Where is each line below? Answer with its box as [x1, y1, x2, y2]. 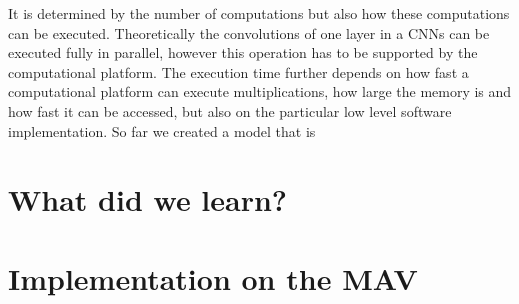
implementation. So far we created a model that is [8, 120, 316, 141]
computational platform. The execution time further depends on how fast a [8, 61, 469, 82]
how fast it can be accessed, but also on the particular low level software [8, 100, 452, 121]
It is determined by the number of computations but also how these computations [8, 3, 510, 23]
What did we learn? [8, 179, 288, 220]
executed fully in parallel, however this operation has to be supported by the [8, 42, 478, 63]
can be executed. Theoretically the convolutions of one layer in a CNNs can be [8, 22, 490, 43]
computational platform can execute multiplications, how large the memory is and [8, 81, 512, 102]
